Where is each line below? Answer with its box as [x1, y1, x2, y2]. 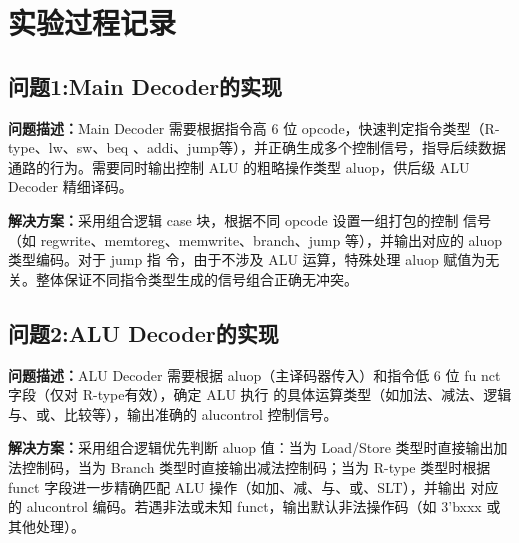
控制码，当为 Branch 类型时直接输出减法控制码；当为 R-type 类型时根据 [21, 456, 491, 477]
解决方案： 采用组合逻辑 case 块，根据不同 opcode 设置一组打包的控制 [8, 209, 459, 230]
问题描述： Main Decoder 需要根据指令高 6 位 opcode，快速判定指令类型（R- [8, 117, 500, 138]
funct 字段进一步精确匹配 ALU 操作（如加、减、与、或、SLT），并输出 [8, 476, 466, 497]
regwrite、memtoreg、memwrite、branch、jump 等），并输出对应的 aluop [40, 229, 503, 250]
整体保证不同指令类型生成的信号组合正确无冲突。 [35, 268, 358, 289]
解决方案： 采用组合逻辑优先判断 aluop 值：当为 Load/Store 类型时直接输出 [8, 437, 494, 458]
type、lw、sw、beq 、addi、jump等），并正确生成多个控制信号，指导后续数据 [8, 137, 506, 158]
